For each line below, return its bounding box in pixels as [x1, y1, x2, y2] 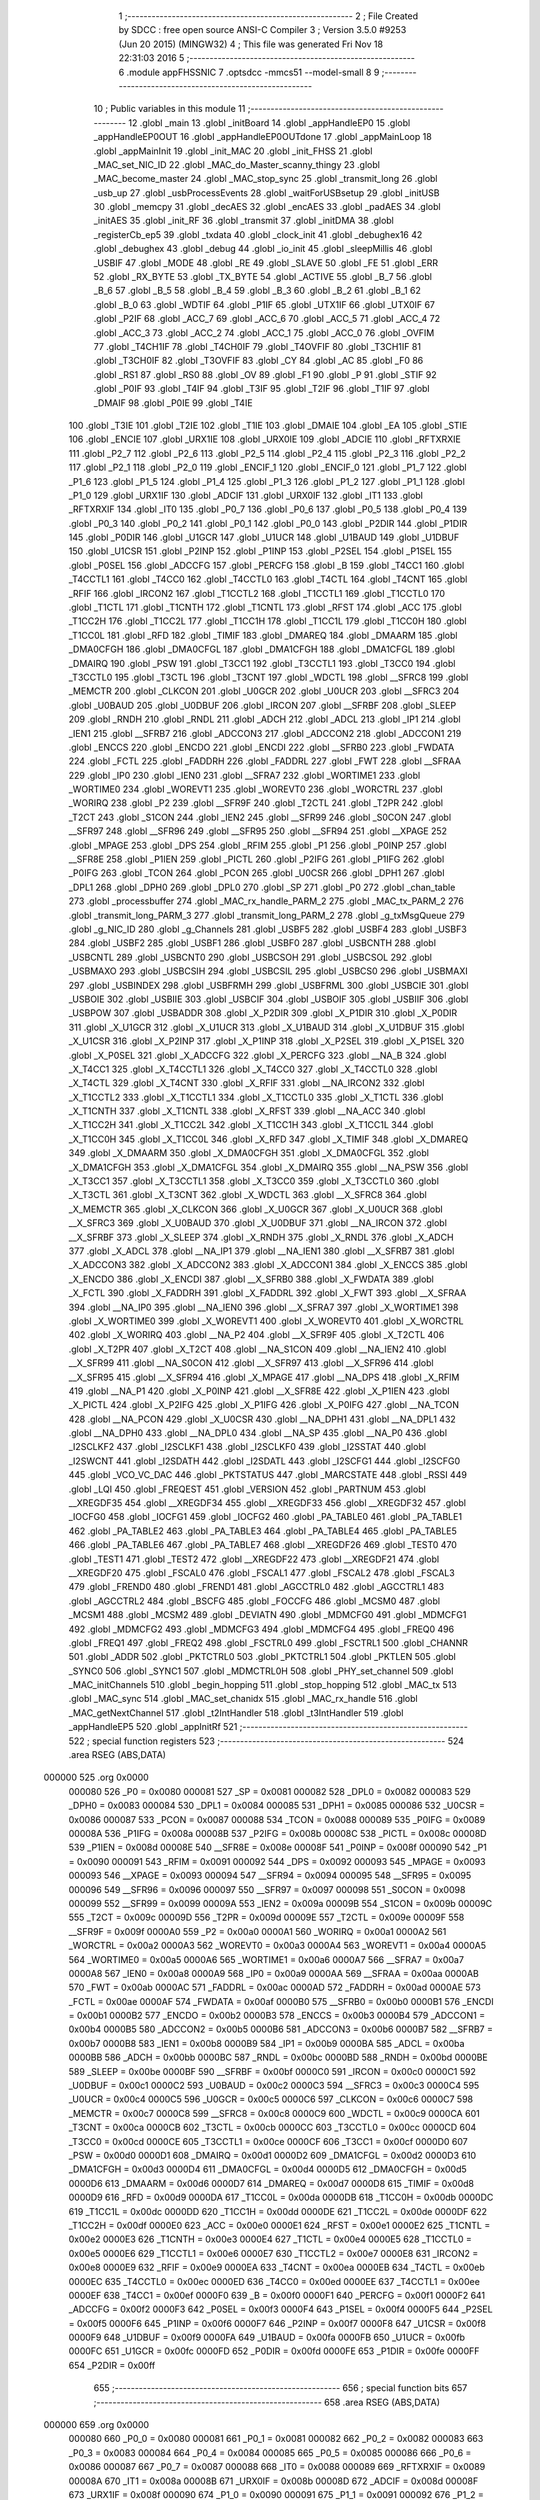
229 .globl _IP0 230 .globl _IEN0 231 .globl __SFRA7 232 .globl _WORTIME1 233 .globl [68, 769, 421, 781]
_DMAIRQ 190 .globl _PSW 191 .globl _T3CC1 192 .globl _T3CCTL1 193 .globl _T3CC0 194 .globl [68, 657, 456, 669]
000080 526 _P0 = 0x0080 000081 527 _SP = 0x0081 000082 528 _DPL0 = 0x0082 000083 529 [68, 1785, 471, 1797]
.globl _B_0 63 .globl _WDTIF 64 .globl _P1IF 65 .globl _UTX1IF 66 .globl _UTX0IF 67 [93, 298, 435, 310]
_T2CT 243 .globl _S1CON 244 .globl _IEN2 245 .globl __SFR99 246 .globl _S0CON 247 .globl [68, 811, 452, 823]
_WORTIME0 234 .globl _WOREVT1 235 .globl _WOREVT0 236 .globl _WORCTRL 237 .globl [68, 783, 444, 795]
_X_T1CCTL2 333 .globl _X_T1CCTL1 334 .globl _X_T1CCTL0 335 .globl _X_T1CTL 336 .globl [68, 1091, 444, 1103]
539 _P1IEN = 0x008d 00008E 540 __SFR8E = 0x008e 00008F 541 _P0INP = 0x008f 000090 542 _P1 [68, 1841, 487, 1854]
